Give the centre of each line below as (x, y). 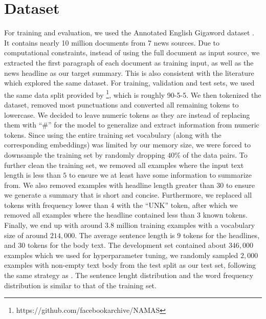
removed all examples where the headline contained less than (99, 215)
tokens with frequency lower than (56, 205)
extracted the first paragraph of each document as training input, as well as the (129, 62)
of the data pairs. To (215, 154)
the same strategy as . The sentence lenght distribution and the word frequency (129, 275)
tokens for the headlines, (221, 235)
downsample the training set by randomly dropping (85, 154)
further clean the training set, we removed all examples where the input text (124, 165)
